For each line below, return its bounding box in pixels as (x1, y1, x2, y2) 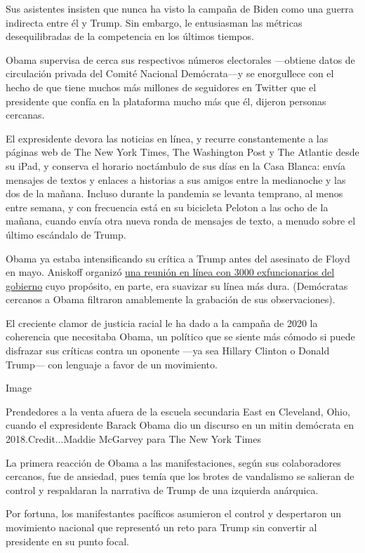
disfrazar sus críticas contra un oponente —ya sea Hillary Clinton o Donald (6, 343, 330, 358)
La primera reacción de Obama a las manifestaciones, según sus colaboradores (6, 455, 341, 469)
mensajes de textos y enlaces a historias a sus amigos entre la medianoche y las (6, 172, 346, 187)
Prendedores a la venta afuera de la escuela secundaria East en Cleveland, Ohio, (6, 404, 350, 418)
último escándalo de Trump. (6, 227, 126, 241)
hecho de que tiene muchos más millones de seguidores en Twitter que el (6, 79, 317, 94)
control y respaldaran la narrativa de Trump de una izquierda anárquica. (6, 482, 319, 497)
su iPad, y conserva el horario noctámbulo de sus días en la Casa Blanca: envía (6, 158, 345, 173)
